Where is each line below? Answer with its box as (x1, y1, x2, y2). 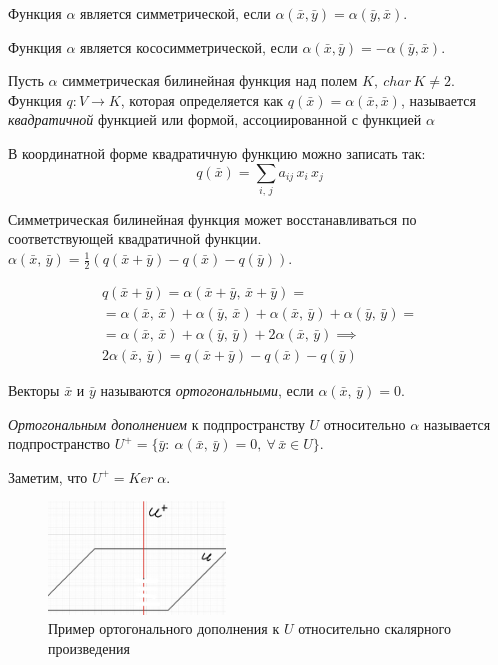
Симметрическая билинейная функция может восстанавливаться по (8, 208, 417, 229)
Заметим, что (8, 466, 88, 487)
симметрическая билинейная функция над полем (62, 70, 358, 91)
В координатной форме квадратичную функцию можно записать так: (8, 142, 426, 163)
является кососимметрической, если (80, 36, 298, 57)
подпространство (8, 433, 111, 454)
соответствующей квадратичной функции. (8, 228, 262, 249)
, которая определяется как (120, 89, 284, 110)
